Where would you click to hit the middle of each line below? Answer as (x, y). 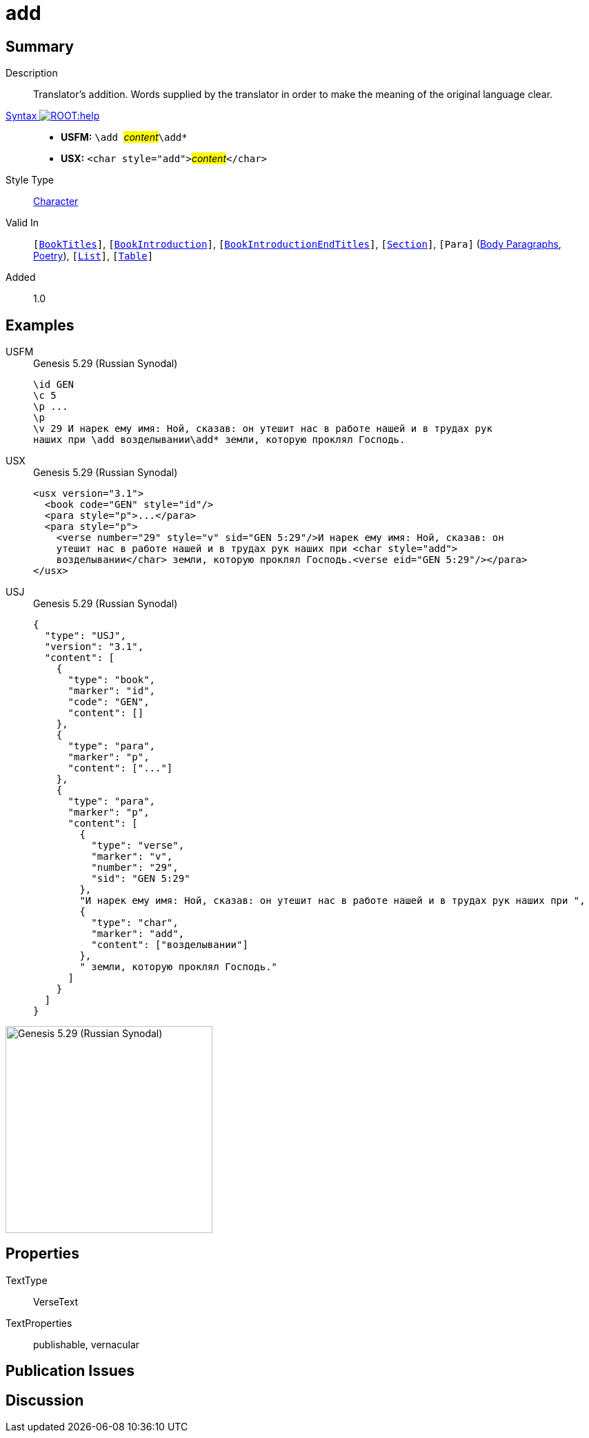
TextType (27, 1280)
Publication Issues (70, 1371)
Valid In (22, 223)
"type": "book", (112, 680)
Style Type (30, 180)
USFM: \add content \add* (124, 137)
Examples (40, 325)
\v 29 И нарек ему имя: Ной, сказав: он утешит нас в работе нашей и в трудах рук (263, 429)
